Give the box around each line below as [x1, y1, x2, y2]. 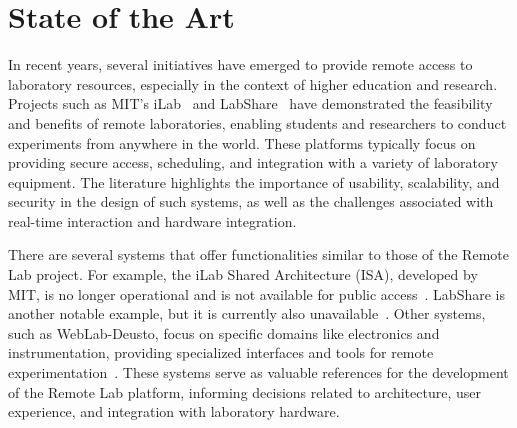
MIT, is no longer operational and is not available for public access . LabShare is [8, 283, 505, 304]
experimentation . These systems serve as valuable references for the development [8, 362, 509, 383]
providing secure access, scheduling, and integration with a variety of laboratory [8, 152, 498, 173]
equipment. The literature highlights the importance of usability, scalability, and [8, 171, 500, 192]
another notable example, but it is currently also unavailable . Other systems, [8, 303, 486, 324]
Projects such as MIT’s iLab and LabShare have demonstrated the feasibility [8, 93, 493, 114]
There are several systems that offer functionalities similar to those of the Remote [8, 244, 509, 265]
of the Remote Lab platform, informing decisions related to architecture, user [8, 381, 481, 402]
